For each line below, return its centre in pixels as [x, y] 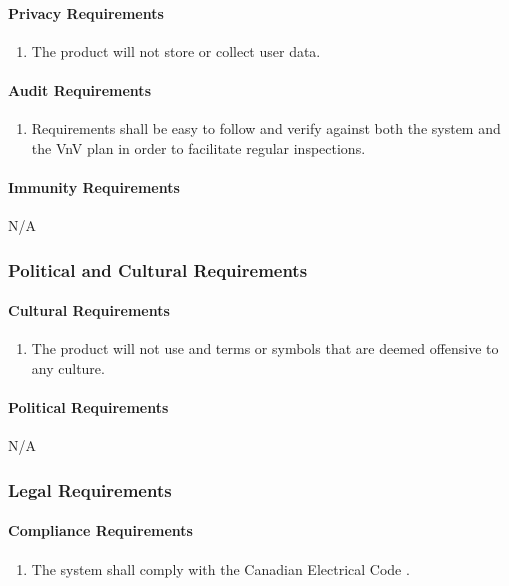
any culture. [68, 368]
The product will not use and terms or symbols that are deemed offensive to [265, 348]
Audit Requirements [79, 89]
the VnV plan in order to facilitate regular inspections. [198, 147]
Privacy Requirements [86, 12]
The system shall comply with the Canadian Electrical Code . [220, 568]
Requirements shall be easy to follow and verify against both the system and [266, 128]
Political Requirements [88, 407]
